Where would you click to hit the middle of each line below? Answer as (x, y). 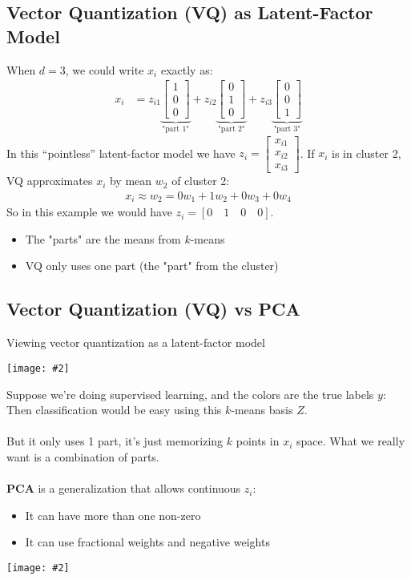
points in (258, 441)
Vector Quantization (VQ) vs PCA (153, 309)
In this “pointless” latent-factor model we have (121, 153)
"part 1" (175, 129)
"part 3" (287, 129)
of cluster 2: (201, 181)
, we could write (105, 69)
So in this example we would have (89, 212)
